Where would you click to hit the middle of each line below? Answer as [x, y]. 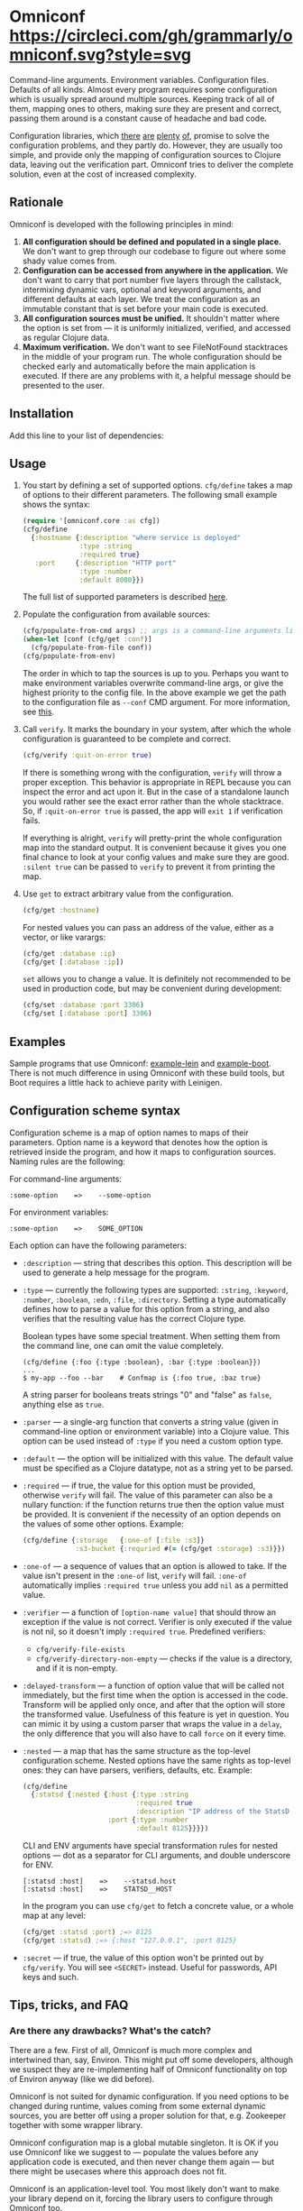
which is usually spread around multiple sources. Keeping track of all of [142, 99]
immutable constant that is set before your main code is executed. [145, 308]
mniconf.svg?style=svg [101, 55]
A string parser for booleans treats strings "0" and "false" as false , [147, 1394]
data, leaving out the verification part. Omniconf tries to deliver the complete [151, 164]
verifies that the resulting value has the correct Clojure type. [134, 1318]
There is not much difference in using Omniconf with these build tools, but [147, 1073]
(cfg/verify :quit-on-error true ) [87, 755]
